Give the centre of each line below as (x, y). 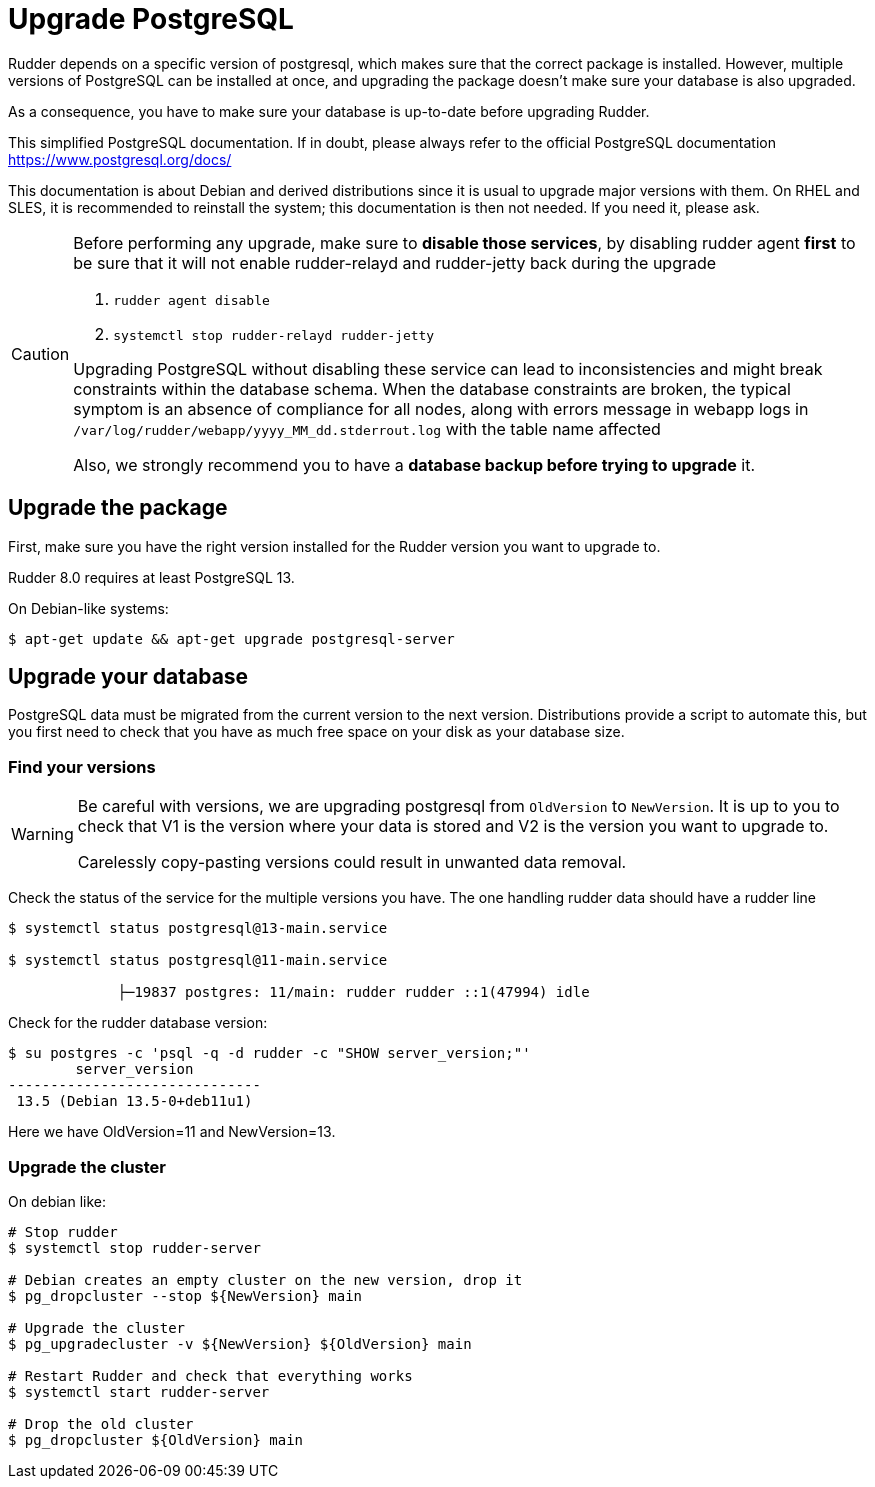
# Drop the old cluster (101, 1423)
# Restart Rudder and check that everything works (210, 1375)
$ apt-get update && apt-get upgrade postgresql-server (231, 638)
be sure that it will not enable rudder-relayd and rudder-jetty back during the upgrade (395, 262)
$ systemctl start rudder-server (139, 1391)
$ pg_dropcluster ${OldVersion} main (156, 1439)
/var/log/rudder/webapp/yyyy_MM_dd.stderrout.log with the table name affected (367, 428)
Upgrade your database (128, 677)
